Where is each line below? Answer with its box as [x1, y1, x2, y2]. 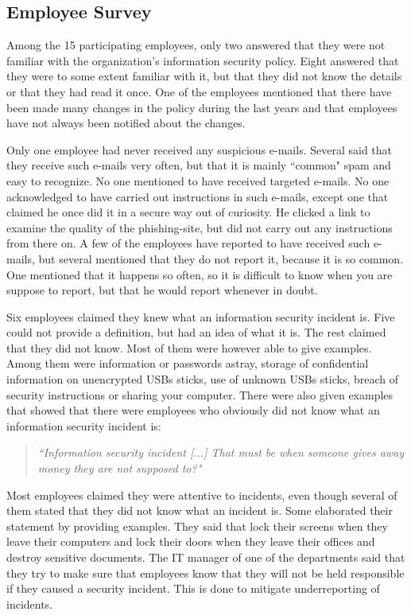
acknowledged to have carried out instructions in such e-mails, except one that [6, 188, 389, 204]
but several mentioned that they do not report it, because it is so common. [38, 250, 404, 267]
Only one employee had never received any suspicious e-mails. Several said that [6, 141, 393, 158]
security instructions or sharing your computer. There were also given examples [6, 386, 394, 403]
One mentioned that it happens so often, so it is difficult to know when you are [6, 266, 393, 282]
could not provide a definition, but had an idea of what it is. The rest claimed [6, 324, 386, 341]
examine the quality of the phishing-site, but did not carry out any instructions [6, 219, 393, 235]
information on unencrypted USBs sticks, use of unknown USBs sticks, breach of [6, 371, 399, 387]
